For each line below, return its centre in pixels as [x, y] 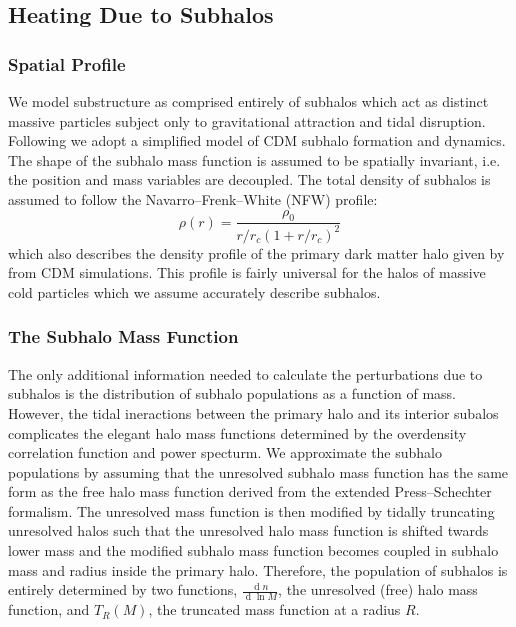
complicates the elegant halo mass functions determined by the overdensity [237, 432]
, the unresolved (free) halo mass [378, 589]
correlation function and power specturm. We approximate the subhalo [225, 452]
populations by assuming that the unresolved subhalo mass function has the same [258, 471]
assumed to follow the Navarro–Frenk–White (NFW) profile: [193, 198]
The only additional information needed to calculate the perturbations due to [245, 373]
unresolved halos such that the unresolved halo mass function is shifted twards [248, 530]
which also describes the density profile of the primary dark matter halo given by [256, 252]
